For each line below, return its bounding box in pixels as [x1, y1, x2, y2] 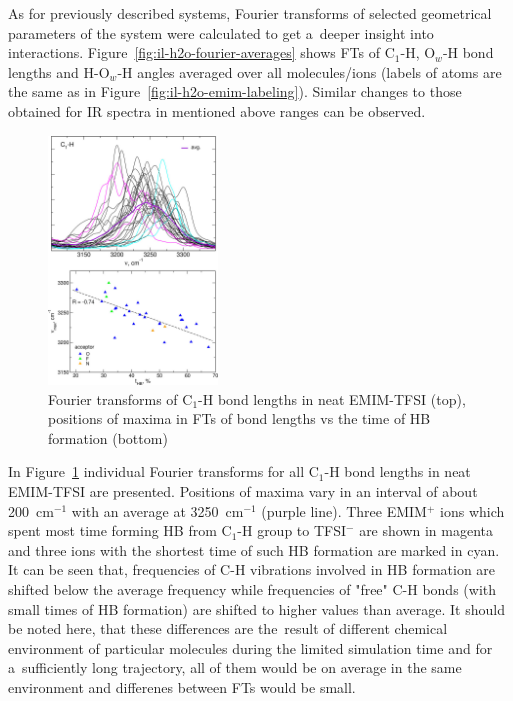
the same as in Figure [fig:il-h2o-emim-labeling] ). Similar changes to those [8, 81, 462, 102]
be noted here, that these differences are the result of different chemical [8, 618, 448, 639]
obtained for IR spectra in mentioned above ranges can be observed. [8, 100, 426, 121]
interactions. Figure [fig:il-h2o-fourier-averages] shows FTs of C [8, 42, 395, 63]
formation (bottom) [48, 427, 168, 448]
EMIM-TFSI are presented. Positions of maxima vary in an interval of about [8, 481, 478, 502]
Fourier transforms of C [48, 388, 193, 409]
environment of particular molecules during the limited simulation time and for [8, 637, 493, 658]
